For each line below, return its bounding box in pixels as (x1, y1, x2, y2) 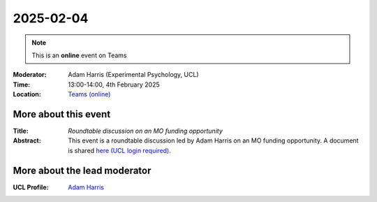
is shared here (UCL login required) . (68, 146, 171, 154)
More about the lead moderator (13, 164, 151, 176)
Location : (13, 90, 41, 99)
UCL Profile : (13, 182, 49, 192)
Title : (13, 127, 29, 136)
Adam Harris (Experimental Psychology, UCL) (68, 71, 199, 79)
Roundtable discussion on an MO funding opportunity (68, 127, 223, 136)
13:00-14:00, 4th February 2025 (68, 80, 160, 89)
